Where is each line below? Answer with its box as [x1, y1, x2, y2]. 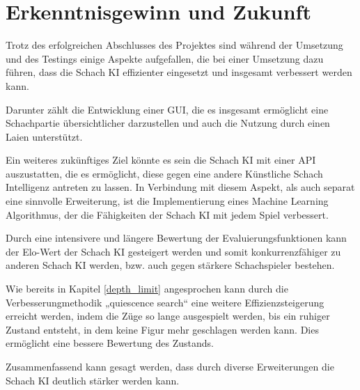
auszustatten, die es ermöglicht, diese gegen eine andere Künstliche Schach [6, 166, 323, 180]
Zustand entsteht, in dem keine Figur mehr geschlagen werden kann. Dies [6, 322, 319, 336]
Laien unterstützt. [6, 129, 83, 143]
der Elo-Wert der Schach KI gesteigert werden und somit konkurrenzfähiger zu [6, 244, 341, 258]
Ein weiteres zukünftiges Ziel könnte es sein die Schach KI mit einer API [6, 153, 316, 167]
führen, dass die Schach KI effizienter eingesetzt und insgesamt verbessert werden [6, 65, 352, 79]
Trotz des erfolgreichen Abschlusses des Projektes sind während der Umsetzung [6, 38, 343, 52]
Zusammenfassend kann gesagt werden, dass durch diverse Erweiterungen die [6, 359, 334, 373]
